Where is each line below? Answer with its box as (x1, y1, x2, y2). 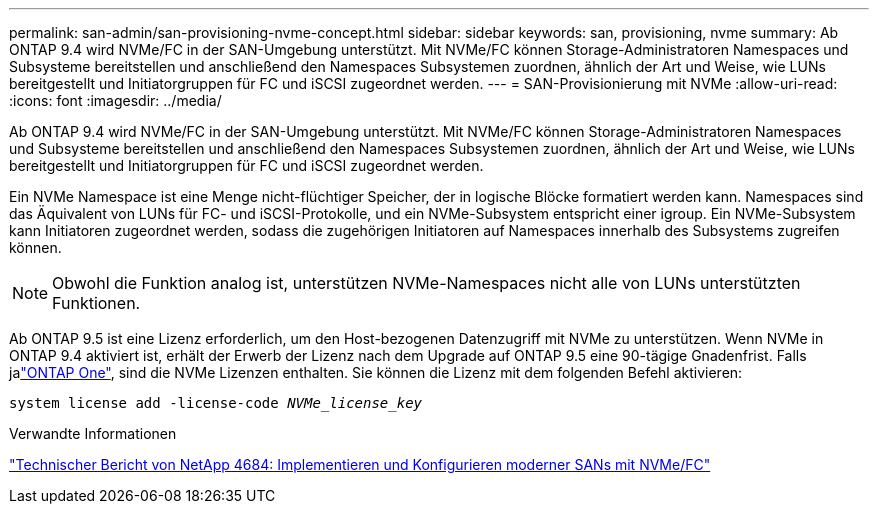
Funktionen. (52, 293, 141, 313)
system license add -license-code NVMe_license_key (9, 395, 423, 411)
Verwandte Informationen (9, 425, 177, 442)
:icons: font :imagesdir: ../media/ (9, 92, 222, 109)
